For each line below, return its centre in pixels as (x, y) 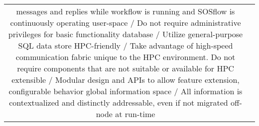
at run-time (135, 114)
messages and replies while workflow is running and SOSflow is (126, 11)
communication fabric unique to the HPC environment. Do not (126, 57)
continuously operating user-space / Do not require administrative (126, 23)
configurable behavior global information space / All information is (126, 91)
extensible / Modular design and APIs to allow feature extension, (126, 80)
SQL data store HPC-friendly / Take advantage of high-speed (126, 45)
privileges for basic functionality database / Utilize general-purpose (126, 34)
